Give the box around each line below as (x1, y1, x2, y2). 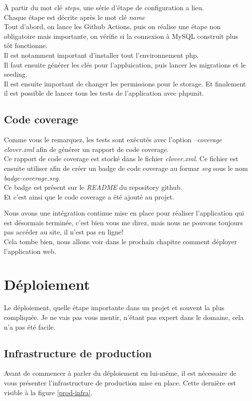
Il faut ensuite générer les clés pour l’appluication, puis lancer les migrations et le (4, 59, 246, 69)
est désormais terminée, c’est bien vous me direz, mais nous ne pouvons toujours (4, 217, 243, 227)
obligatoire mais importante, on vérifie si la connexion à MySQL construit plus (4, 31, 238, 41)
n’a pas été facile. (4, 321, 56, 332)
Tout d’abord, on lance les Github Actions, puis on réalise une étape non (4, 21, 221, 32)
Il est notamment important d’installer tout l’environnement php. (4, 50, 199, 60)
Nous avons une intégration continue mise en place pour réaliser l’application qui (4, 208, 244, 218)
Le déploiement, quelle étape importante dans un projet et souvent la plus (4, 302, 224, 313)
